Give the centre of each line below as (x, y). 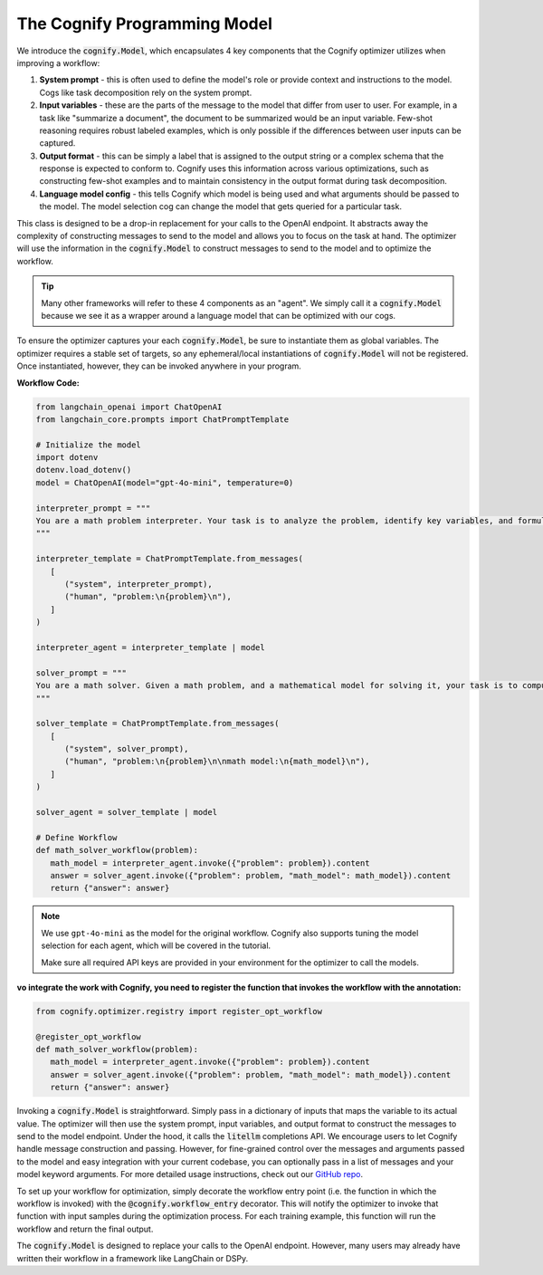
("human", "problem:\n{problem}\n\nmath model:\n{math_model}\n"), (217, 762)
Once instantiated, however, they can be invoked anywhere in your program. (159, 366)
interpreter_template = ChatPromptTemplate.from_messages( (169, 559)
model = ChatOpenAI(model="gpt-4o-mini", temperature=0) (165, 483)
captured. (57, 143)
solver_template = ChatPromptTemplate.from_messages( (157, 724)
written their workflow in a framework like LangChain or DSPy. (133, 1258)
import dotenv (67, 458)
